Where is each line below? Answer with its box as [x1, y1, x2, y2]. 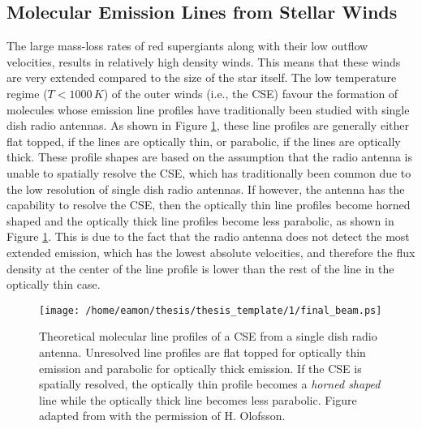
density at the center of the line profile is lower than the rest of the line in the [6, 260, 394, 277]
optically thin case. [6, 276, 101, 293]
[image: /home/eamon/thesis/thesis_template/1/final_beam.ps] [39, 304, 382, 316]
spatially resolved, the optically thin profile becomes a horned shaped [39, 375, 381, 393]
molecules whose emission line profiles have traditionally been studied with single [6, 101, 410, 118]
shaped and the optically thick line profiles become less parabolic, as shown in [6, 212, 394, 229]
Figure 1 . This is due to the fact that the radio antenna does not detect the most [6, 228, 410, 245]
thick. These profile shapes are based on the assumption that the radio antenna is [6, 148, 412, 165]
